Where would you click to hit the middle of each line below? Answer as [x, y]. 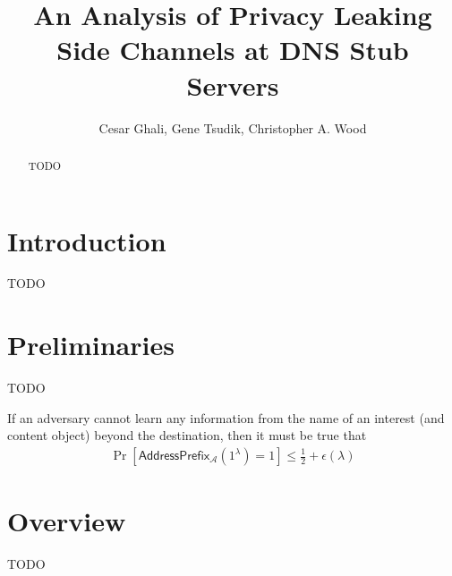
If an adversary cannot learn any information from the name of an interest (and [226, 417]
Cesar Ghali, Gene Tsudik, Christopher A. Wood [233, 127]
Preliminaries [91, 345]
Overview [67, 521]
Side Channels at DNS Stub [233, 50]
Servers [233, 85]
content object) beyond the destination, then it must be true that [187, 435]
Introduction [87, 240]
